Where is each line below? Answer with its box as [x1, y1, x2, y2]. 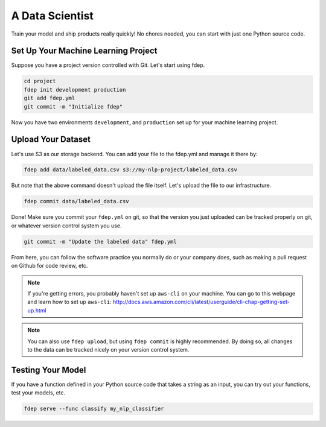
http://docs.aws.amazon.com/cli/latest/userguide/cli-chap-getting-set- [112, 299, 290, 306]
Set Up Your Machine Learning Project [11, 46, 158, 56]
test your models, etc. [11, 389, 66, 396]
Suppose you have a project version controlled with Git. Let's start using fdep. [11, 62, 205, 69]
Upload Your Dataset [11, 134, 91, 145]
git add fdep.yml [24, 95, 75, 102]
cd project [24, 78, 56, 84]
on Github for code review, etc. [11, 262, 88, 270]
